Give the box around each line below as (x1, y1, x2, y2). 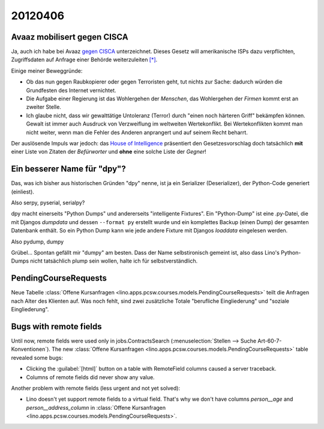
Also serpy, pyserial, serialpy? (11, 199, 85, 207)
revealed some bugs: (11, 354, 63, 361)
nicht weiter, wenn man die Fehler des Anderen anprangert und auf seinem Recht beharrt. (26, 129, 248, 136)
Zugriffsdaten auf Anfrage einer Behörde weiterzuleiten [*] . (11, 56, 158, 63)
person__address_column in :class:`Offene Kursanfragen (26, 404, 166, 411)
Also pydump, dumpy (11, 238, 64, 245)
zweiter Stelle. (26, 103, 61, 111)
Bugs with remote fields (11, 321, 102, 332)
